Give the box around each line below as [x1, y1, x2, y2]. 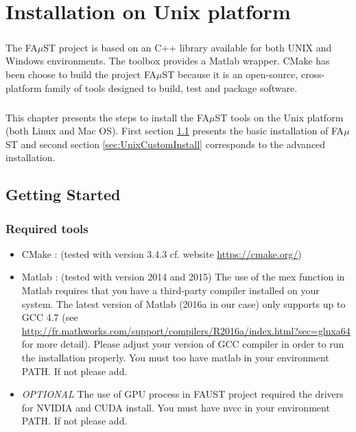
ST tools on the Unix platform [215, 110, 344, 124]
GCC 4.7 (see [21, 310, 78, 324]
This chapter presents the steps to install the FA [5, 110, 210, 124]
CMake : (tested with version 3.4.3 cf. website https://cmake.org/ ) [21, 246, 302, 261]
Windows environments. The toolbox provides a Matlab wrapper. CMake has [5, 53, 330, 68]
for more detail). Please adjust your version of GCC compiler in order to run [21, 337, 344, 351]
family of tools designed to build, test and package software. [45, 80, 298, 95]
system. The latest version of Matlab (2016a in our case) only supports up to [21, 296, 346, 311]
